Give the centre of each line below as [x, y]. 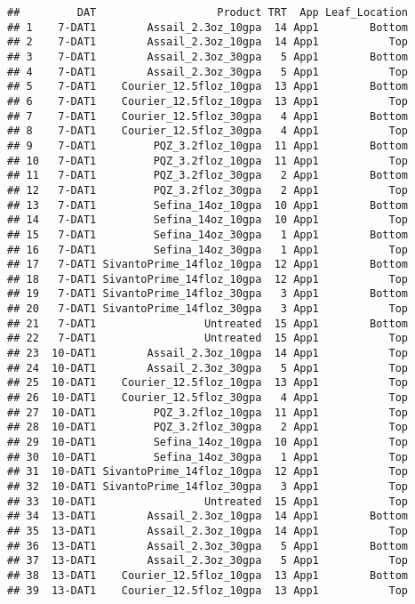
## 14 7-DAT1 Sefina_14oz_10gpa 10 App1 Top [208, 220]
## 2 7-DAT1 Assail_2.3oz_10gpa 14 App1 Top [208, 42]
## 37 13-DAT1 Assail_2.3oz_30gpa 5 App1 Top [208, 561]
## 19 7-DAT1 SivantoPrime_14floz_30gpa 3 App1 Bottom [208, 294]
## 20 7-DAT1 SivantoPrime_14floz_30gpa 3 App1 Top [208, 309]
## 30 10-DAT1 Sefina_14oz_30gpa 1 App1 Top [208, 457]
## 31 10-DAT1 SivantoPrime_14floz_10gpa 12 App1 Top [208, 472]
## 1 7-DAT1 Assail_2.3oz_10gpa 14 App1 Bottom [208, 27]
